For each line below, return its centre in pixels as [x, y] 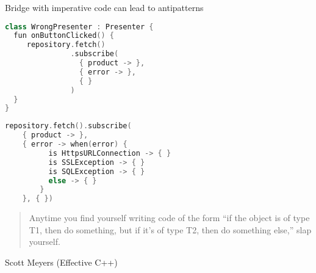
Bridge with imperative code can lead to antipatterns [104, 7]
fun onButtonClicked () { [64, 36]
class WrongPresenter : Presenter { [79, 27]
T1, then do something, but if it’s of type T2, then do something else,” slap [170, 229]
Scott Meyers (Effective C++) [61, 262]
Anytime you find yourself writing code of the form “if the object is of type [169, 218]
